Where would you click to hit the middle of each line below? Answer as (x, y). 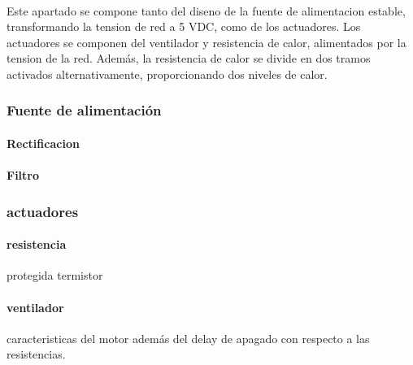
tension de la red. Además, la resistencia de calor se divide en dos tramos (189, 58)
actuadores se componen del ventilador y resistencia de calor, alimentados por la (206, 42)
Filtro (23, 175)
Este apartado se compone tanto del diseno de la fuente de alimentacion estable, (206, 10)
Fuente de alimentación (84, 110)
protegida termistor (55, 275)
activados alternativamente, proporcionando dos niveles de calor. (167, 74)
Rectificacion (43, 143)
